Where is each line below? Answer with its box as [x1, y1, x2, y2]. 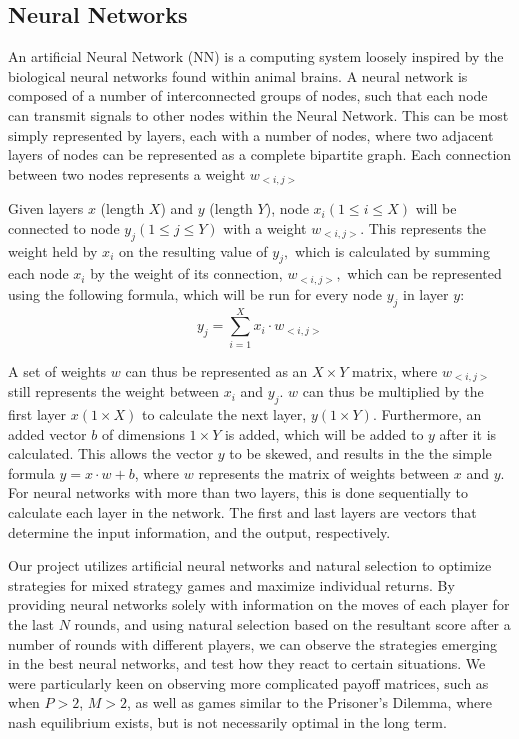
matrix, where [352, 360, 438, 381]
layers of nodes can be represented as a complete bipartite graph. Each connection [8, 144, 512, 165]
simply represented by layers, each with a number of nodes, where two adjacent [8, 124, 494, 145]
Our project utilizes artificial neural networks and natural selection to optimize [8, 555, 492, 576]
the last [8, 613, 54, 634]
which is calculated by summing [294, 240, 490, 261]
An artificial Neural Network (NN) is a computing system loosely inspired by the [8, 46, 504, 67]
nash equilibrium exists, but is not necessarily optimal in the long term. [8, 711, 447, 732]
